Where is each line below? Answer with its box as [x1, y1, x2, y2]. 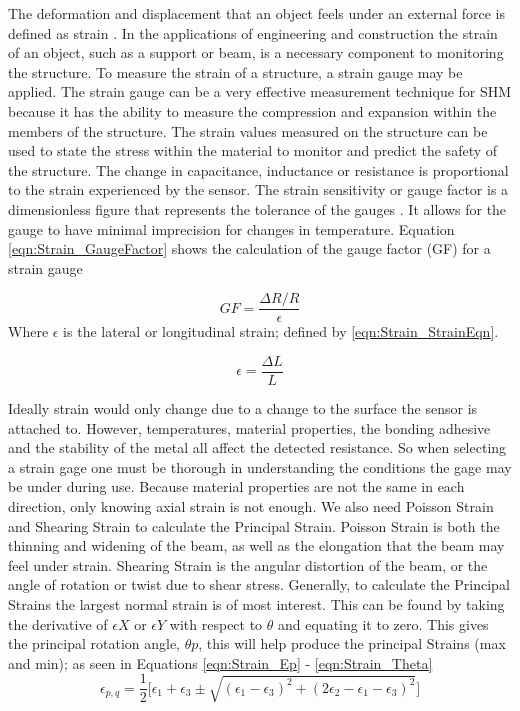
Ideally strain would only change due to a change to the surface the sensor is [8, 398, 478, 419]
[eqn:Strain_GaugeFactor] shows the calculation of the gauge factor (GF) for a [8, 238, 491, 259]
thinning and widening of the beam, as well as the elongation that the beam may [8, 535, 505, 556]
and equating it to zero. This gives [278, 613, 489, 634]
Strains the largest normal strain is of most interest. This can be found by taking [8, 593, 505, 614]
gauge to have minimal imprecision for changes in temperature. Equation [8, 218, 455, 239]
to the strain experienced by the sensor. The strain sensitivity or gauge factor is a [8, 179, 509, 200]
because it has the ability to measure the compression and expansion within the [8, 100, 497, 121]
